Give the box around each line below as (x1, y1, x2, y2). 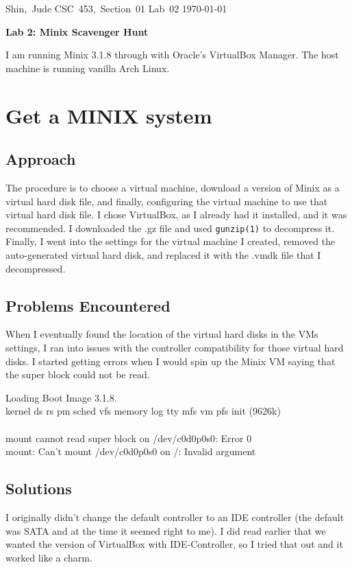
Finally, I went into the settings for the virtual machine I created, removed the (5, 234, 336, 248)
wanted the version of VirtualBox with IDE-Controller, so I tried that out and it (5, 537, 343, 551)
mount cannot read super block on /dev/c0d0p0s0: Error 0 (5, 430, 252, 445)
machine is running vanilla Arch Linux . (5, 60, 170, 75)
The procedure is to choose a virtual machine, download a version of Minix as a (5, 180, 340, 194)
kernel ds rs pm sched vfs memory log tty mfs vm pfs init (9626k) (5, 404, 281, 418)
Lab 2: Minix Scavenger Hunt (5, 24, 149, 38)
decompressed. (5, 261, 66, 275)
